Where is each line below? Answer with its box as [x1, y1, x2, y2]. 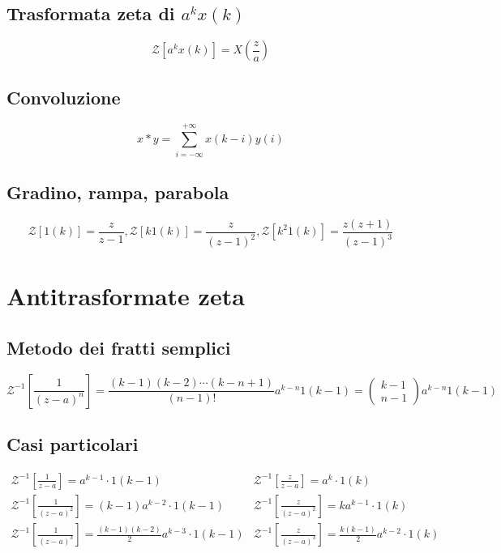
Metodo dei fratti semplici [6, 334, 231, 359]
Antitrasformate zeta [6, 279, 245, 313]
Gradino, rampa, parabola [6, 179, 229, 204]
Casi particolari [6, 432, 139, 457]
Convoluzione [6, 84, 121, 109]
